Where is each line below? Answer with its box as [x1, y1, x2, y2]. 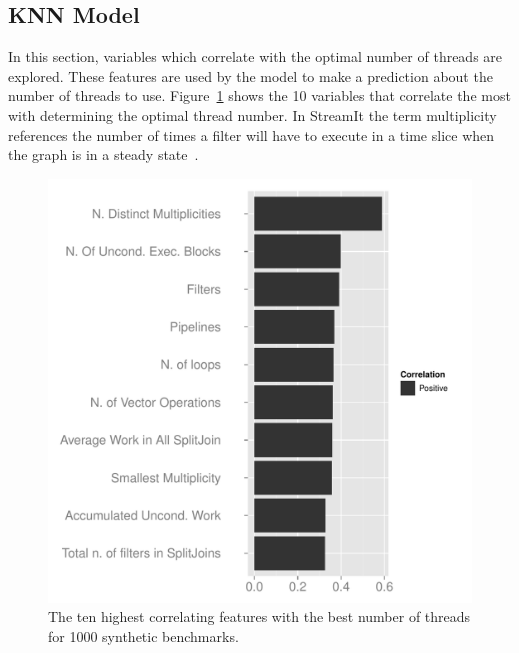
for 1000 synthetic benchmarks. [48, 625, 239, 646]
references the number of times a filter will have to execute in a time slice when [8, 124, 495, 145]
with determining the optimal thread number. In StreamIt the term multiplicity [8, 104, 497, 125]
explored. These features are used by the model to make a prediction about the [8, 65, 493, 86]
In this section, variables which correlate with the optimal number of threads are [8, 46, 503, 67]
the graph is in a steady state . [8, 144, 199, 165]
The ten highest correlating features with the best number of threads [48, 606, 471, 627]
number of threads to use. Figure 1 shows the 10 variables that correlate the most [8, 85, 511, 106]
